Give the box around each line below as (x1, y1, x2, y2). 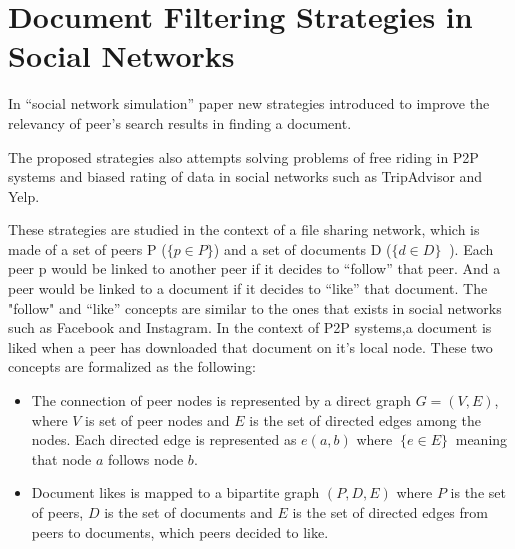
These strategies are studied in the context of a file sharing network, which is (8, 219, 480, 240)
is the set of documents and (104, 502, 273, 522)
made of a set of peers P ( (8, 238, 167, 259)
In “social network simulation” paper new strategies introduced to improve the (8, 93, 490, 114)
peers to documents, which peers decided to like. (31, 521, 329, 542)
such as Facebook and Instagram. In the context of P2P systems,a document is (8, 317, 492, 338)
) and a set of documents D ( (213, 238, 392, 259)
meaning (455, 429, 508, 450)
